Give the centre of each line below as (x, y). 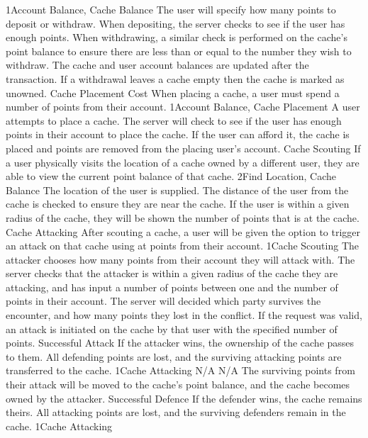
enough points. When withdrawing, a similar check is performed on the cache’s (177, 37)
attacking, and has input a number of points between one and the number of (172, 287)
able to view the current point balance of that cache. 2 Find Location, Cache (171, 176)
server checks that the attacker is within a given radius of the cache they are (172, 273)
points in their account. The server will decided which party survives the (163, 301)
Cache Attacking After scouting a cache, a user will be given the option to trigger (183, 231)
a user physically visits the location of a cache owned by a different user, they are (183, 162)
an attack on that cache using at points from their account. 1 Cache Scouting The (183, 246)
